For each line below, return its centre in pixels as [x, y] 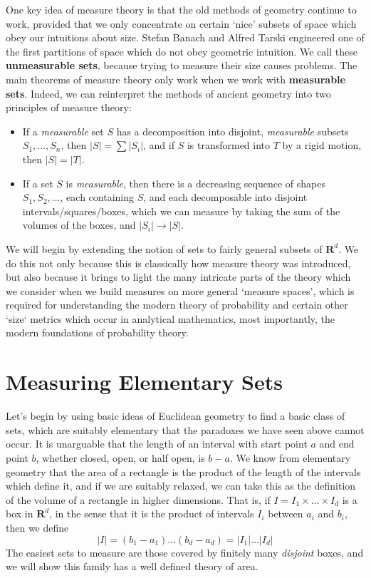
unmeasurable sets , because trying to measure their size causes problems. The [182, 65]
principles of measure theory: [69, 107]
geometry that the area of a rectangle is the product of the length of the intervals [183, 471]
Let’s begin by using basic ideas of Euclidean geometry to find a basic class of [176, 416]
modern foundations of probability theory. [97, 332]
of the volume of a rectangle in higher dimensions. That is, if [138, 499]
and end [337, 444]
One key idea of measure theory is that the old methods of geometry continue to [181, 9]
